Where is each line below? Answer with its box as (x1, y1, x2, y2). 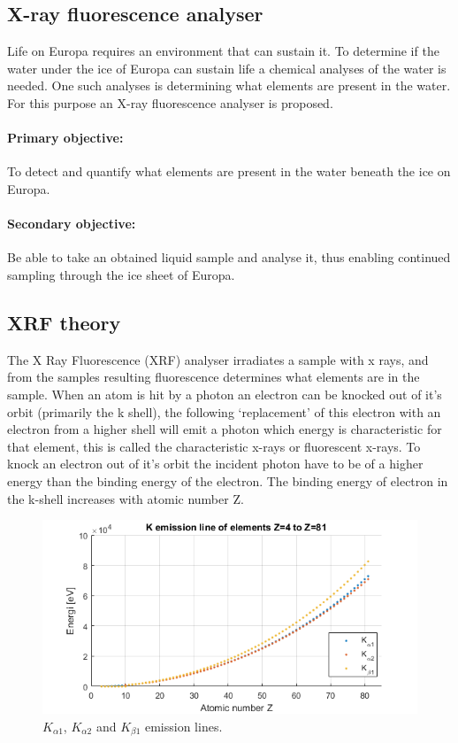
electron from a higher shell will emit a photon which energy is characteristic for (7, 420, 442, 438)
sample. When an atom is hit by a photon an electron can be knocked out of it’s (7, 384, 442, 403)
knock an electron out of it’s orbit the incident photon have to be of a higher (7, 454, 424, 473)
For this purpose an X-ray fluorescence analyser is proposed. (7, 93, 333, 112)
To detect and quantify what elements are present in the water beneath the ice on (7, 162, 451, 181)
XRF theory (7, 308, 121, 336)
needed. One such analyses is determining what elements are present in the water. (7, 76, 451, 95)
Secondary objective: (7, 214, 136, 233)
